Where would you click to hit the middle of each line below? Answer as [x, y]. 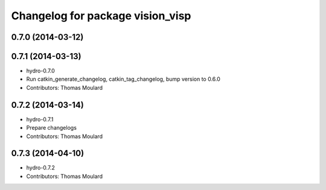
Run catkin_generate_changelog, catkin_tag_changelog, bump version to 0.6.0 [123, 79]
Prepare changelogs [51, 128]
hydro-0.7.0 [41, 71]
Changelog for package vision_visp [101, 16]
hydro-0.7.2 [41, 168]
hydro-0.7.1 [40, 119]
